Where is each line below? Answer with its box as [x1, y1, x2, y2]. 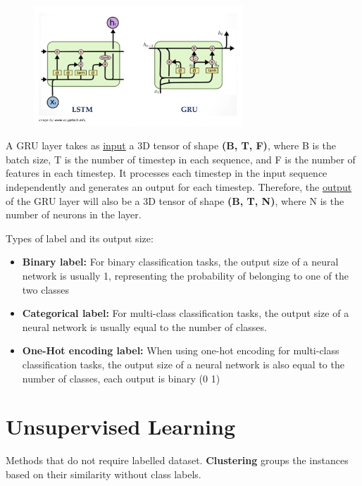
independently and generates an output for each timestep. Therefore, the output [6, 180, 352, 194]
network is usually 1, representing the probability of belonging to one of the [22, 268, 349, 283]
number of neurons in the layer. [6, 207, 142, 222]
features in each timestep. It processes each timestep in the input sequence [6, 166, 327, 180]
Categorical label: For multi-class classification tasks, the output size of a [22, 306, 349, 320]
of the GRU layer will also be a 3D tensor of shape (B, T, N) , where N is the [6, 193, 344, 208]
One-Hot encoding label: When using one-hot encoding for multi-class [22, 343, 339, 358]
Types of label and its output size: [6, 230, 154, 245]
